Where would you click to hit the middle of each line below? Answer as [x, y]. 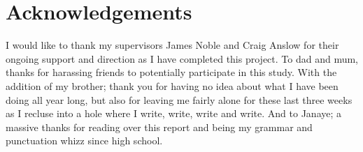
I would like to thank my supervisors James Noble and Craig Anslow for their [172, 45]
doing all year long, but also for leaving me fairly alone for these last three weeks [179, 99]
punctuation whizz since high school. [84, 140]
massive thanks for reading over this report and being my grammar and [159, 127]
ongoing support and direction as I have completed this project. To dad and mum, [182, 58]
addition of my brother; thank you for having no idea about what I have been [172, 85]
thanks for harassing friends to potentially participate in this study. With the [171, 72]
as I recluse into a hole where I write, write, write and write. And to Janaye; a [174, 113]
